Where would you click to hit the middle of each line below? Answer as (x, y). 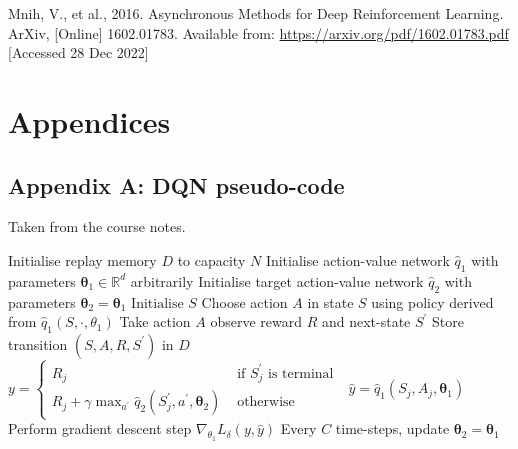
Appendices (89, 120)
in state (330, 301)
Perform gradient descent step (100, 428)
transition (38, 343)
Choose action (244, 301)
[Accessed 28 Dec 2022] (78, 52)
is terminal (301, 373)
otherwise (266, 402)
